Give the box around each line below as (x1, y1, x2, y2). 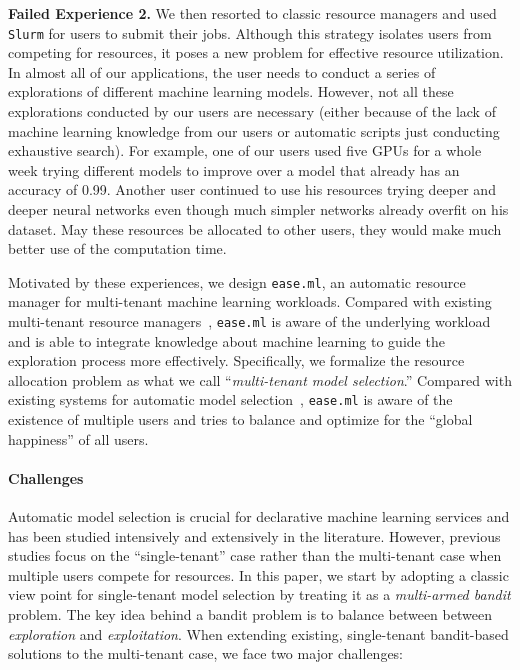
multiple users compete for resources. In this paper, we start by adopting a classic (8, 564, 509, 585)
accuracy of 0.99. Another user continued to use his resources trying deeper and (8, 179, 496, 200)
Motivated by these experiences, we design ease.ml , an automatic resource (8, 271, 466, 292)
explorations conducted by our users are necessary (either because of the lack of (8, 101, 496, 122)
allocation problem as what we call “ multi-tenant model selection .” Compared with (8, 369, 512, 390)
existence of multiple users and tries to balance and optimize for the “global (8, 409, 473, 430)
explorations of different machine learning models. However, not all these (8, 81, 454, 102)
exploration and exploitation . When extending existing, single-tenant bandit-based (8, 623, 509, 644)
